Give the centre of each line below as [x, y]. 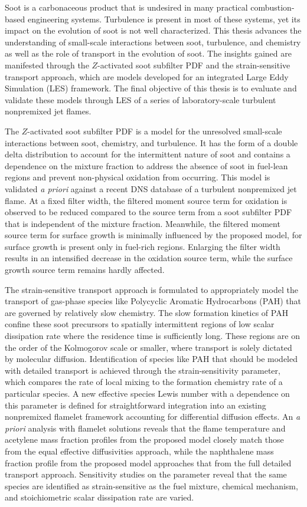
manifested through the [47, 65]
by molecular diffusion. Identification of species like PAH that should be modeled [151, 359]
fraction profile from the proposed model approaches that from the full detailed [148, 462]
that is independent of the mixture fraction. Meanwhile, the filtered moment [143, 223]
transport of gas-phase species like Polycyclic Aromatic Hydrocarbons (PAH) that [153, 301]
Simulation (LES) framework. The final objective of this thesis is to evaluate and [151, 88]
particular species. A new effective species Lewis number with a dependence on [147, 393]
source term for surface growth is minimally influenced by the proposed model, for [153, 235]
